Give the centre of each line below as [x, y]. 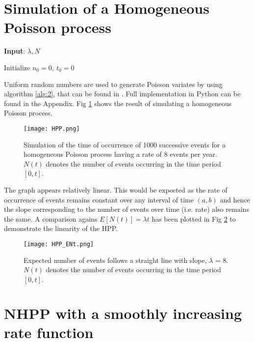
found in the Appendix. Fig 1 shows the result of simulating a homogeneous [118, 103]
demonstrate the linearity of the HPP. [61, 228]
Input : [15, 51]
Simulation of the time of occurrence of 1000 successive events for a [125, 144]
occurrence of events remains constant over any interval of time [99, 199]
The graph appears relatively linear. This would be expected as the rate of [116, 189]
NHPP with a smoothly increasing [123, 313]
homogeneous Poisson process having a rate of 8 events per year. [120, 154]
